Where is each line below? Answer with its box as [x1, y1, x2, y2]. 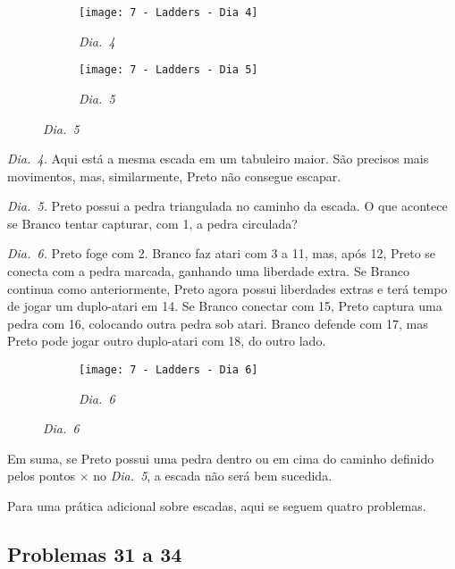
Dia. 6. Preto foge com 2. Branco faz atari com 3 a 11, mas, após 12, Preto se [7, 244, 436, 263]
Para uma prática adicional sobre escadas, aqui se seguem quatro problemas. [7, 497, 426, 515]
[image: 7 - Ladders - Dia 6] [79, 364, 258, 377]
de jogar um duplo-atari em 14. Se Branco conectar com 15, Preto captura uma [7, 297, 442, 315]
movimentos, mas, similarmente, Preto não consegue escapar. [7, 166, 341, 185]
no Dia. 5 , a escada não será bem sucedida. [93, 466, 333, 485]
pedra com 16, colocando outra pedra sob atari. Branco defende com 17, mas [7, 314, 428, 332]
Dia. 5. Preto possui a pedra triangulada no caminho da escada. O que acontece [7, 197, 448, 215]
